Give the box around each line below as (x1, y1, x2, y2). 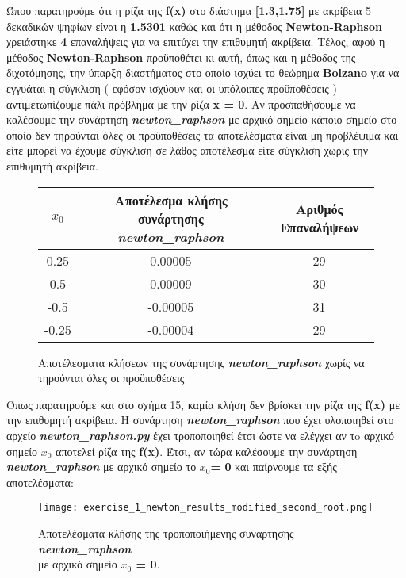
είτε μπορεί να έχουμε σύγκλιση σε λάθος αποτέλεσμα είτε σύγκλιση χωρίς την (6, 142, 368, 159)
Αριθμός (295, 200, 343, 219)
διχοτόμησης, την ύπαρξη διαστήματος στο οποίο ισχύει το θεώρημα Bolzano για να (6, 64, 400, 81)
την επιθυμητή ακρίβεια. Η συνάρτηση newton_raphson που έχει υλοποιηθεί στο (6, 411, 394, 428)
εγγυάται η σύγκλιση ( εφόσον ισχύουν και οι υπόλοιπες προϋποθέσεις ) (6, 79, 337, 96)
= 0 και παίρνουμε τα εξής (210, 458, 337, 475)
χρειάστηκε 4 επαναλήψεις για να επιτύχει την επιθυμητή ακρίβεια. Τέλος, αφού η (6, 33, 385, 50)
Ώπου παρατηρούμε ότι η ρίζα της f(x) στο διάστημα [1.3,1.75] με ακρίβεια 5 (6, 2, 371, 18)
